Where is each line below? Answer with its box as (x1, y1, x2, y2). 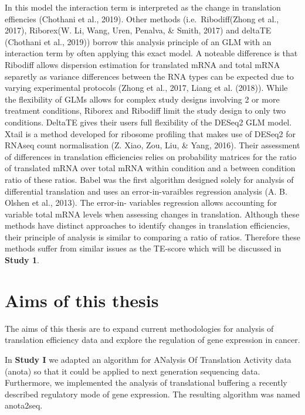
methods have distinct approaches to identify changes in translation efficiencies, (5, 219, 290, 232)
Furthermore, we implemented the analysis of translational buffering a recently (5, 376, 287, 389)
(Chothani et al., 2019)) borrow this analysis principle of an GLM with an (5, 35, 272, 47)
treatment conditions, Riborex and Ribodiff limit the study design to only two (5, 104, 286, 117)
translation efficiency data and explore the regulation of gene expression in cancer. (5, 334, 300, 346)
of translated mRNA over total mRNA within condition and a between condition (5, 162, 296, 174)
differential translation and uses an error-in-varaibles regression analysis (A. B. (5, 185, 287, 197)
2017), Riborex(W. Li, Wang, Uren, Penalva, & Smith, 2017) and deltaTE (5, 24, 272, 36)
